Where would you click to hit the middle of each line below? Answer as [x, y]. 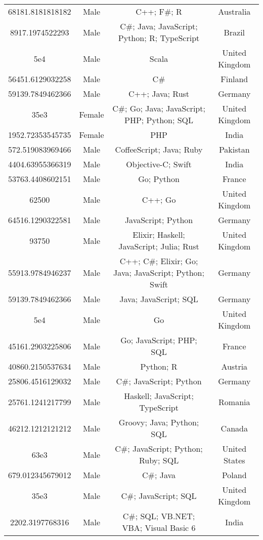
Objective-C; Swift [159, 164]
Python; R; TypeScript [159, 38]
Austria [234, 366]
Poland [234, 475]
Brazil [234, 32]
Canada [234, 428]
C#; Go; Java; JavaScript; [159, 108]
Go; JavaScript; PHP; [159, 340]
